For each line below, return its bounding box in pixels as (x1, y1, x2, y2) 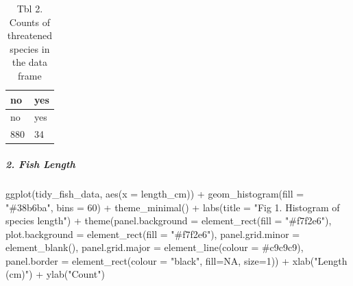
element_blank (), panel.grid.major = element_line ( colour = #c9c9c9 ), (5, 240, 304, 254)
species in (10, 41, 50, 56)
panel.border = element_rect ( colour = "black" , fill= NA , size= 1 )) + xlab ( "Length (5, 253, 348, 267)
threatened (7, 28, 53, 43)
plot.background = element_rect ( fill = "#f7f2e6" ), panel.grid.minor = (5, 226, 300, 241)
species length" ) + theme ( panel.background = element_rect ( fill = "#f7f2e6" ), (5, 213, 332, 228)
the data (12, 55, 48, 69)
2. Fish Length (5, 156, 75, 171)
